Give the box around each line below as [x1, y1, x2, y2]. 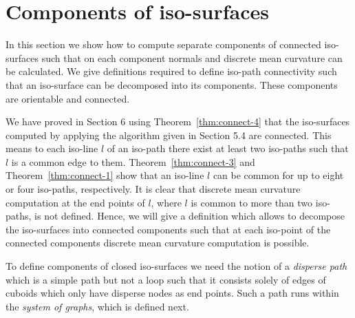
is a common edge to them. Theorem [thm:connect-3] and [11, 154, 255, 169]
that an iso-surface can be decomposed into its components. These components [6, 77, 338, 92]
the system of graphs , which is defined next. [6, 299, 189, 313]
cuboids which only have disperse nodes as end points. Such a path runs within [6, 286, 339, 300]
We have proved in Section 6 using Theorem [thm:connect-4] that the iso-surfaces [6, 114, 350, 129]
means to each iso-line [6, 141, 98, 156]
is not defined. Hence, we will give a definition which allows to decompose [34, 209, 345, 223]
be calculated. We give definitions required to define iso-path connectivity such [6, 64, 337, 78]
